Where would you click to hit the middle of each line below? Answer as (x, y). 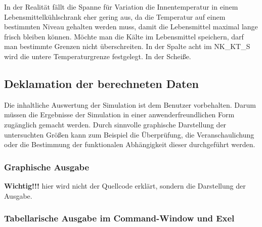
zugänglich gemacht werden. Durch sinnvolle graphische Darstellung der (115, 124)
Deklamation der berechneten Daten (101, 83)
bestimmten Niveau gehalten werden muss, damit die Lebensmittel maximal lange (131, 27)
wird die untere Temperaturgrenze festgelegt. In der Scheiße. (98, 56)
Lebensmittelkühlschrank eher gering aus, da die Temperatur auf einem (115, 16)
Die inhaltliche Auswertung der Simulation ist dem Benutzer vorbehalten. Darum (130, 104)
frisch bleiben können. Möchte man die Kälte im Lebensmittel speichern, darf (124, 36)
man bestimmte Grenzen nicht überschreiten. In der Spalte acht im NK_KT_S (127, 46)
